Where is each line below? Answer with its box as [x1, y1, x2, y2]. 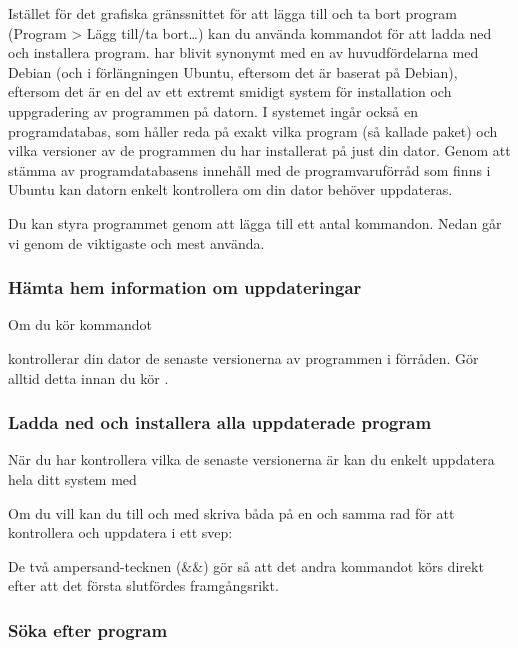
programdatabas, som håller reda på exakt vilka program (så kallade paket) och [8, 120, 498, 141]
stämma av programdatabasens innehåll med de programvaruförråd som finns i [8, 159, 491, 180]
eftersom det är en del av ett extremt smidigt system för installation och [8, 81, 452, 102]
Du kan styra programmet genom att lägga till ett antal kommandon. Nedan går [8, 212, 502, 233]
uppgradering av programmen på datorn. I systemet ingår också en [8, 100, 418, 121]
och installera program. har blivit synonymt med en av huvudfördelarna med [8, 42, 479, 63]
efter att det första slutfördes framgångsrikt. [8, 575, 279, 596]
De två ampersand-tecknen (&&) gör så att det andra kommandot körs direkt [8, 555, 484, 576]
